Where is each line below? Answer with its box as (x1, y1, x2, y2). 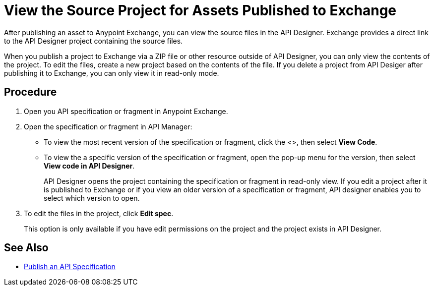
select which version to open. (44, 193, 140, 202)
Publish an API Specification (24, 262, 116, 271)
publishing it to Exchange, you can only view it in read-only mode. (4, 68, 219, 77)
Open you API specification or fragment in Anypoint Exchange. (24, 107, 228, 116)
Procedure (4, 86, 57, 99)
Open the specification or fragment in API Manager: (24, 122, 192, 131)
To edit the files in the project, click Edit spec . (24, 209, 174, 218)
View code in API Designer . (44, 161, 135, 170)
